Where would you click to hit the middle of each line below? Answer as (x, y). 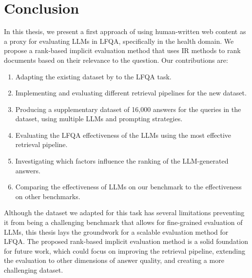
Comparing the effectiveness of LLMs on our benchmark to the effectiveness (128, 187)
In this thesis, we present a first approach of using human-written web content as (125, 31)
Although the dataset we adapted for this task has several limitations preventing (124, 213)
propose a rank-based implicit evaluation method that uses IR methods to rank (122, 50)
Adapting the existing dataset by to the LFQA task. (93, 76)
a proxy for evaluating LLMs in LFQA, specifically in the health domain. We (119, 41)
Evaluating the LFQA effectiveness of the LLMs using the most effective (123, 135)
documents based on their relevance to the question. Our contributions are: (116, 60)
